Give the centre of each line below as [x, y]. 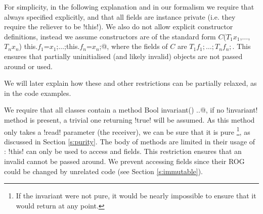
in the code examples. [38, 93]
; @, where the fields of [134, 46]
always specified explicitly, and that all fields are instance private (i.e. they [120, 16]
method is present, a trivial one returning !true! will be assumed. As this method [129, 119]
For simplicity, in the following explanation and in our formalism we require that [129, 7]
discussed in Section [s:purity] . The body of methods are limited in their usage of [130, 141]
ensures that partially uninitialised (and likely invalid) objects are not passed [123, 56]
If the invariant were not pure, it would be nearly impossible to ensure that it [136, 196]
